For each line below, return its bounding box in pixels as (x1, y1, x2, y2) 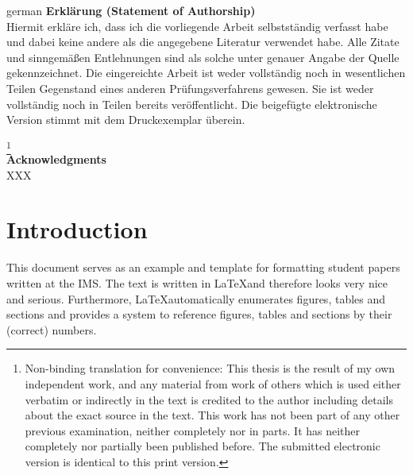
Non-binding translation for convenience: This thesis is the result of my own (25, 360, 396, 377)
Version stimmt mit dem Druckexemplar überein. (6, 111, 245, 128)
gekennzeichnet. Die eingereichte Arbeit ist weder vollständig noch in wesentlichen (6, 64, 406, 81)
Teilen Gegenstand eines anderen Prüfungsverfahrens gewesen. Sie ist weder (6, 79, 374, 96)
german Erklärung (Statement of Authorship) (6, 2, 256, 18)
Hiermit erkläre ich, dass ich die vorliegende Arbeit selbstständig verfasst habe (6, 17, 388, 34)
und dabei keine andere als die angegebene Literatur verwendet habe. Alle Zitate (6, 33, 399, 50)
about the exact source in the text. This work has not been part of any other (25, 407, 400, 423)
